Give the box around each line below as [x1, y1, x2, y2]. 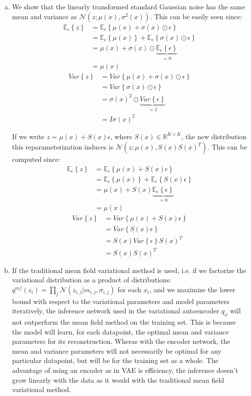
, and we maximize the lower [149, 284, 235, 294]
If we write [12, 131, 45, 141]
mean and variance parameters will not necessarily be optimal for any [12, 345, 222, 356]
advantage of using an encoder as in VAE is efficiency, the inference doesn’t [12, 365, 238, 375]
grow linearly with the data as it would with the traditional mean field [12, 374, 225, 385]
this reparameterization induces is [12, 142, 114, 152]
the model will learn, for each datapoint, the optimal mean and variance [12, 326, 229, 336]
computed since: [12, 154, 60, 164]
